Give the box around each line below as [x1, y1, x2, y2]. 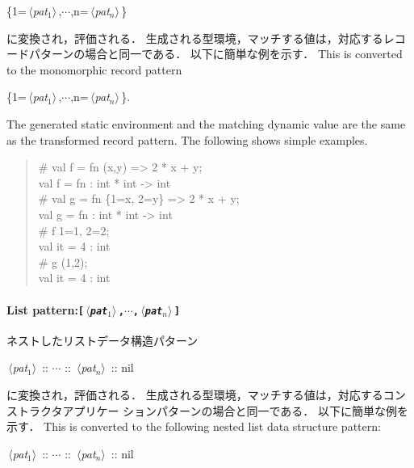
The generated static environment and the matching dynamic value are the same [6, 115, 406, 132]
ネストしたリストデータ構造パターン [6, 331, 199, 348]
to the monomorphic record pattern [6, 61, 182, 78]
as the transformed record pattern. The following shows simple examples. [6, 131, 368, 148]
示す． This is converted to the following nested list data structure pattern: [6, 418, 381, 435]
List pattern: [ [6, 301, 85, 318]
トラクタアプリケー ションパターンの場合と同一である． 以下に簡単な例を [17, 402, 408, 419]
